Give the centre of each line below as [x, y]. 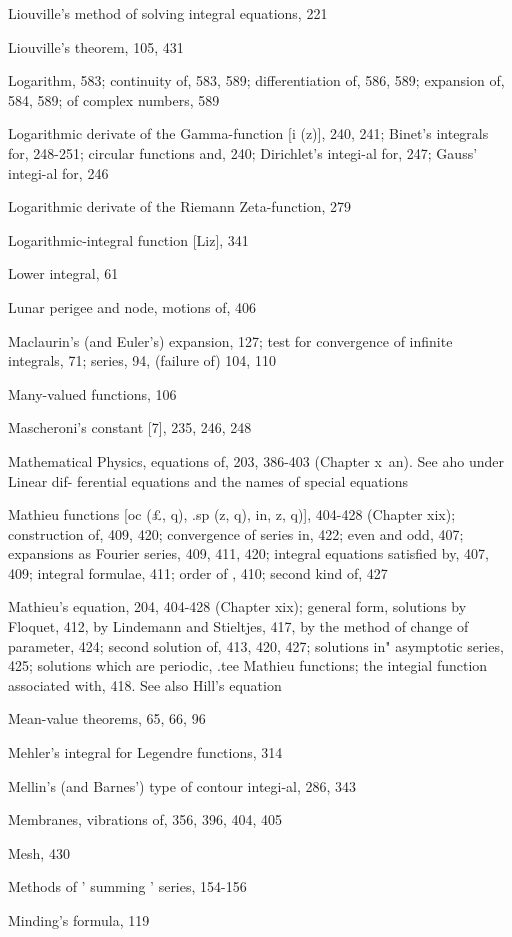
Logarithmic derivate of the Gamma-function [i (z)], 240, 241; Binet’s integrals [248, 133]
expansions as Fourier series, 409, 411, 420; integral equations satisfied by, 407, [248, 553]
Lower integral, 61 [63, 273]
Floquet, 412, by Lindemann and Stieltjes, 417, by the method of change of [238, 626]
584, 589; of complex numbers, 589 [114, 99]
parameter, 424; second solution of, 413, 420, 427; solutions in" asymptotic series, [256, 645]
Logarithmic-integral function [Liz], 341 [128, 239]
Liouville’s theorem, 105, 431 [96, 46]
